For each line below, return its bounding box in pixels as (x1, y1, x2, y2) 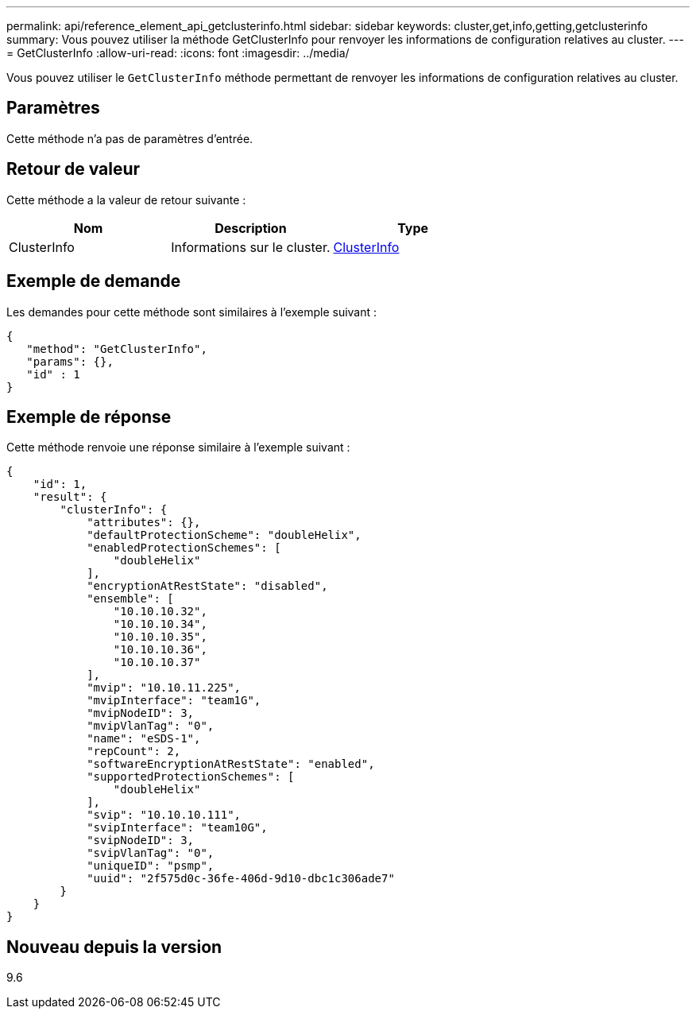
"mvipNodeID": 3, (87, 707, 195, 720)
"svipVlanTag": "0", (87, 846, 215, 860)
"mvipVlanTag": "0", (87, 719, 215, 733)
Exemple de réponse (6, 406, 172, 427)
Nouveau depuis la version (6, 936, 222, 957)
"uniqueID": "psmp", (87, 859, 215, 873)
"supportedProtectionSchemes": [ (87, 770, 295, 784)
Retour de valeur (6, 159, 141, 180)
